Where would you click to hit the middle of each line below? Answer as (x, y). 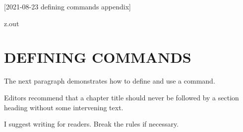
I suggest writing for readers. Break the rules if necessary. (91, 124)
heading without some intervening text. (64, 107)
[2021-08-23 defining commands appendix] (67, 6)
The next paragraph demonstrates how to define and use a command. (110, 81)
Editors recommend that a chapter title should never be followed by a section (121, 97)
